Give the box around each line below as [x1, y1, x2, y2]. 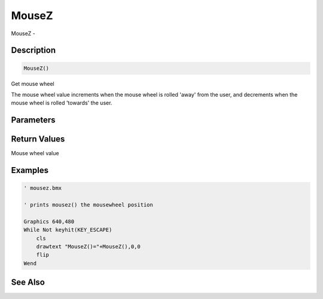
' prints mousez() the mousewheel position [23, 202, 154, 208]
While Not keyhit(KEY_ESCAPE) [23, 227, 112, 233]
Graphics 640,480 [23, 218, 75, 225]
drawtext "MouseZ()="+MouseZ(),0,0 [36, 243, 141, 250]
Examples [11, 165, 49, 175]
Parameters [11, 115, 56, 125]
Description [11, 45, 56, 56]
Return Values [11, 134, 65, 144]
